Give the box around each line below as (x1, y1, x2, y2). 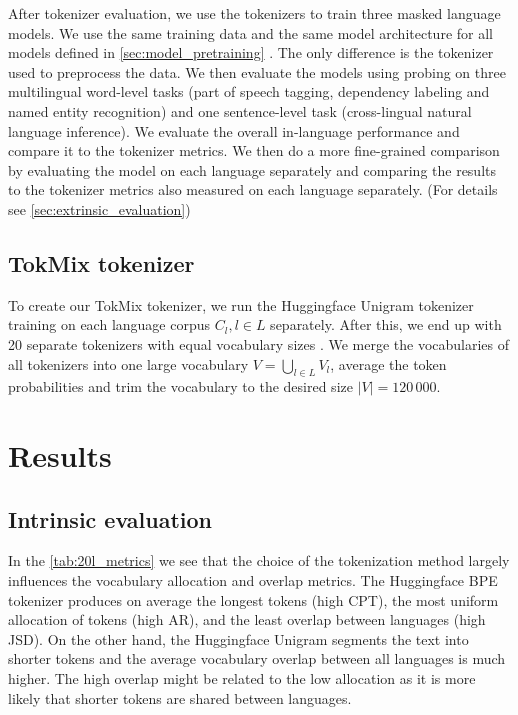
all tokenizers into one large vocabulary (8, 353, 249, 374)
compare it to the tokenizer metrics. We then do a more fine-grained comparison (8, 140, 500, 161)
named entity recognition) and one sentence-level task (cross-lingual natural (8, 100, 472, 121)
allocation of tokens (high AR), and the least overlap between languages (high (8, 609, 486, 630)
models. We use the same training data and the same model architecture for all (8, 22, 493, 43)
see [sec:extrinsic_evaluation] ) (8, 198, 191, 219)
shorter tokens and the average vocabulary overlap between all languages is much (8, 648, 506, 669)
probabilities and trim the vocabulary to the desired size (8, 376, 353, 397)
